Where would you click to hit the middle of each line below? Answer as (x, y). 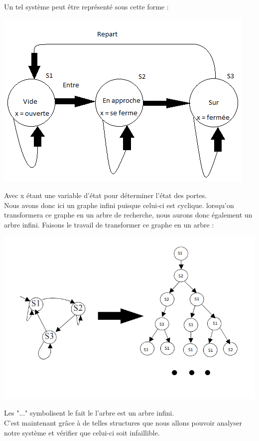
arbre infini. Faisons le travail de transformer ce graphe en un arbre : (109, 224)
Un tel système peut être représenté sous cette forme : (86, 6)
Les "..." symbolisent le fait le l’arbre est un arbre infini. (89, 413)
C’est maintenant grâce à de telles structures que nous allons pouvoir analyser (123, 423)
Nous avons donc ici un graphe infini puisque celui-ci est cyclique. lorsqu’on (119, 205)
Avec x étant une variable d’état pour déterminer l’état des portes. (106, 195)
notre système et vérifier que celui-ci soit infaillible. (82, 432)
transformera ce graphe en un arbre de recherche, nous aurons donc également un (128, 215)
